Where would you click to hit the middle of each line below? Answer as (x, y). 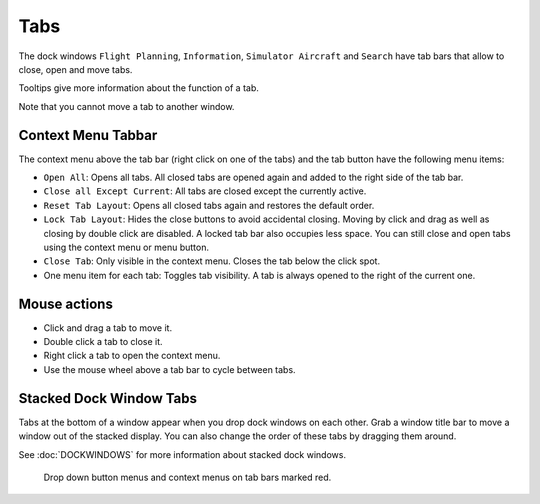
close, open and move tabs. (75, 69)
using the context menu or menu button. (126, 247)
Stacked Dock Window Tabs (107, 398)
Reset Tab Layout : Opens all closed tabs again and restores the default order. (209, 205)
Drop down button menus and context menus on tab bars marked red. (187, 477)
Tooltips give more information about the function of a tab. (138, 88)
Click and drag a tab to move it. (108, 327)
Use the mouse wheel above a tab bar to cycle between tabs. (169, 369)
